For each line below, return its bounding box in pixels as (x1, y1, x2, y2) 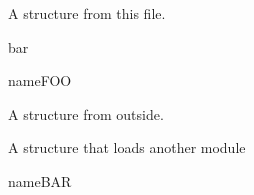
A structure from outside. (8, 103, 164, 124)
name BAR (8, 170, 72, 191)
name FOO (8, 70, 72, 91)
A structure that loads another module (8, 137, 246, 158)
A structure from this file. (8, 3, 166, 23)
